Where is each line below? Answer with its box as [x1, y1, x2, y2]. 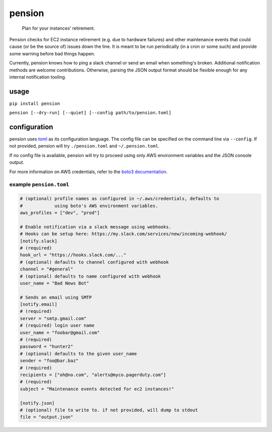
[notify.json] [20, 400, 55, 406]
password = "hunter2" [20, 344, 74, 349]
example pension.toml [9, 181, 70, 188]
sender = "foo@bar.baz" [20, 358, 79, 364]
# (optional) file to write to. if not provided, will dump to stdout [20, 407, 198, 413]
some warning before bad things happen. [9, 50, 95, 56]
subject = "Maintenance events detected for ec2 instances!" [20, 386, 174, 392]
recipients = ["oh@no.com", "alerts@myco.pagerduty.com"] [20, 372, 166, 378]
